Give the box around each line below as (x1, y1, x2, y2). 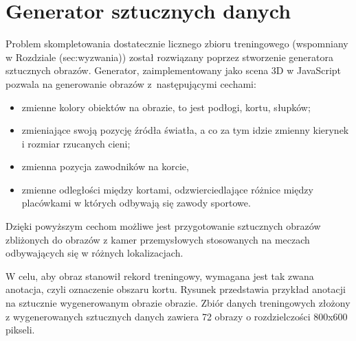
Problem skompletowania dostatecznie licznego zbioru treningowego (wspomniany (5, 36, 348, 51)
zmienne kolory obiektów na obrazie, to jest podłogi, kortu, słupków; (21, 99, 311, 114)
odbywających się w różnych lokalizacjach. (5, 246, 183, 260)
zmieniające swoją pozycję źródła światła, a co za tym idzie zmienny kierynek (21, 123, 349, 137)
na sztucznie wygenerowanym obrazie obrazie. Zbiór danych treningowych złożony (5, 296, 351, 310)
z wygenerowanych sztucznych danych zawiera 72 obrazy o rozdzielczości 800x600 (5, 309, 348, 323)
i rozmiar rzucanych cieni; (21, 136, 131, 150)
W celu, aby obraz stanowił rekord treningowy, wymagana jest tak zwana (5, 268, 314, 283)
